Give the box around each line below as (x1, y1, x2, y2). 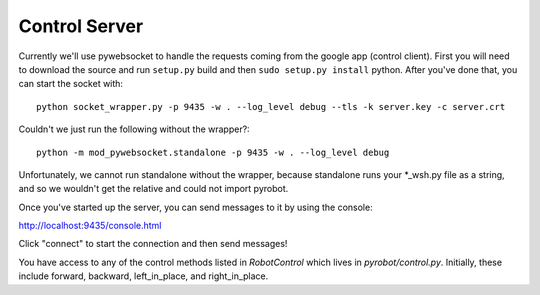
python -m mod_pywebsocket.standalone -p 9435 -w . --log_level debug (36, 146, 390, 158)
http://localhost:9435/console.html (18, 220, 162, 232)
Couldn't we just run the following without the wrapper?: (18, 123, 250, 135)
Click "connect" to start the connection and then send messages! (18, 238, 288, 250)
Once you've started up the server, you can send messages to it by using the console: (18, 201, 374, 213)
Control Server (18, 15, 144, 37)
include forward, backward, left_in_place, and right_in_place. (18, 270, 269, 282)
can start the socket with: (18, 78, 124, 90)
